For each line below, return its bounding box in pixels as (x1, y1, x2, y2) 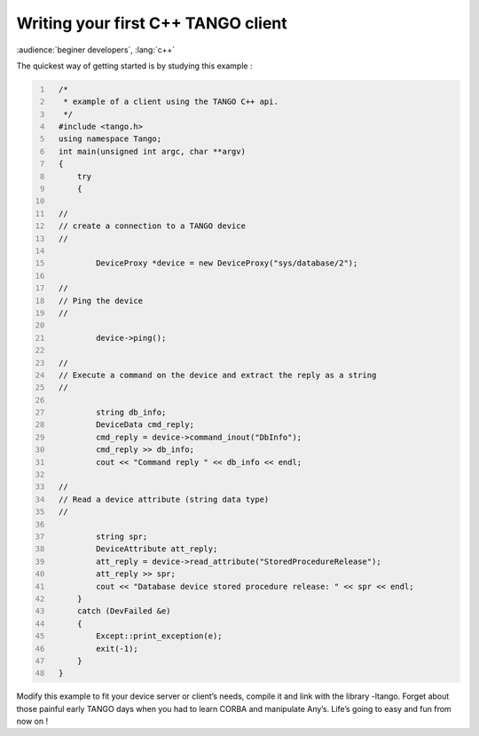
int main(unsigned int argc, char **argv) (58, 146, 246, 156)
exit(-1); (96, 644, 139, 653)
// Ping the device (58, 296, 144, 305)
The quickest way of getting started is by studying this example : (16, 60, 253, 71)
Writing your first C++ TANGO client (16, 13, 287, 33)
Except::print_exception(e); (96, 631, 223, 641)
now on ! (16, 716, 49, 727)
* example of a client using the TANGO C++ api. (63, 97, 279, 107)
